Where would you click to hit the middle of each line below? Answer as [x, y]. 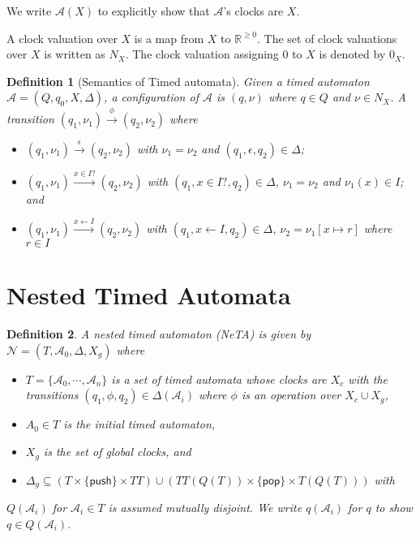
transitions [52, 395]
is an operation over [291, 395]
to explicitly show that [154, 11]
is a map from [169, 38]
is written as [75, 54]
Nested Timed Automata [149, 295]
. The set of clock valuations [327, 38]
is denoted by [352, 54]
